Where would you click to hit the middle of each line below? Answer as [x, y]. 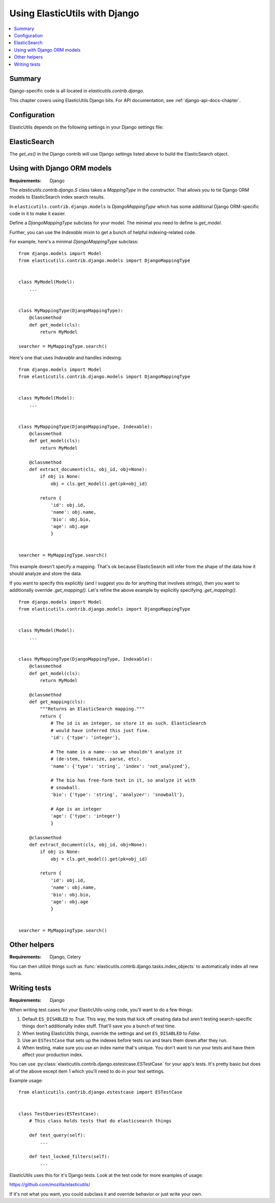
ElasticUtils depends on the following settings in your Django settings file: [87, 127]
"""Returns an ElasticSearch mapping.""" [92, 709]
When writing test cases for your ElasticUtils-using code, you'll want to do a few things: [101, 1010]
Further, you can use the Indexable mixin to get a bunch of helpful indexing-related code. [103, 232]
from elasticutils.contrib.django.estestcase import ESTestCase [101, 1092]
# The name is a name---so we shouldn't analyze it [117, 752]
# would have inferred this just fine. [100, 730]
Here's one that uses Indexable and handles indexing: [66, 358]
